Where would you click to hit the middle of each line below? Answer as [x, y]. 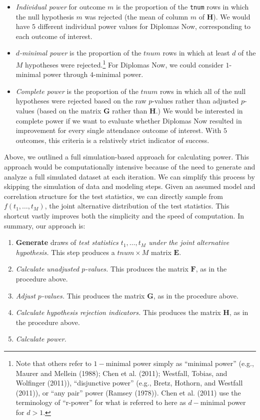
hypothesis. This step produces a [65, 252]
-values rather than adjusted [195, 101]
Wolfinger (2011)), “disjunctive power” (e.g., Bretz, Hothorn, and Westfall [129, 383]
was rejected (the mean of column [136, 16]
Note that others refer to [53, 363]
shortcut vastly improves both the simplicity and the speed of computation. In [124, 215]
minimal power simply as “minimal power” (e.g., [180, 363]
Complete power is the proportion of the [77, 91]
